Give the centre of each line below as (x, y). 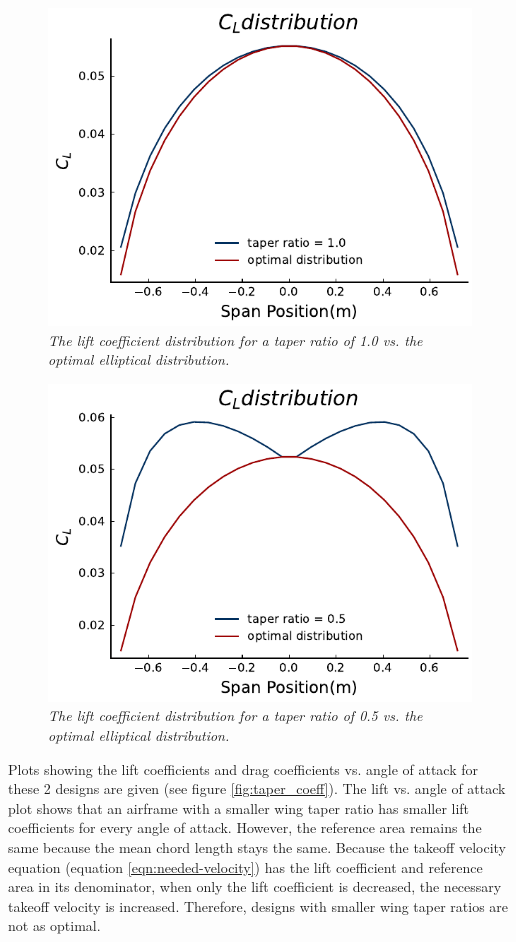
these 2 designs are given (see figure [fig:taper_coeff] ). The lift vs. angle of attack (257, 788)
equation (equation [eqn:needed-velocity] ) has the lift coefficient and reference (245, 866)
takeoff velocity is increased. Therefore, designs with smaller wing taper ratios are (258, 905)
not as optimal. (54, 925)
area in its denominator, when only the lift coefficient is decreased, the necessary (255, 886)
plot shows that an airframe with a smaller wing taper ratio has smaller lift (239, 807)
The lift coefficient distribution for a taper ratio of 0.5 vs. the (235, 715)
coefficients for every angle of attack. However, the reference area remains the (245, 827)
